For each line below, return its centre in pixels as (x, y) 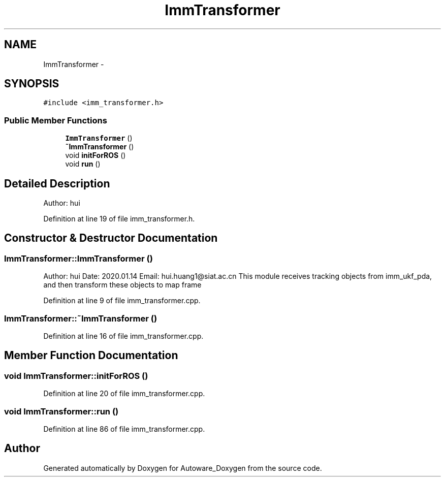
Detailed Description (57, 183)
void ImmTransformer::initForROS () (76, 376)
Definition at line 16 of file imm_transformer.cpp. (123, 336)
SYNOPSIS (32, 84)
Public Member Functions (56, 120)
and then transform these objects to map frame (122, 285)
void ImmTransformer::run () (61, 411)
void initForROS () (96, 155)
